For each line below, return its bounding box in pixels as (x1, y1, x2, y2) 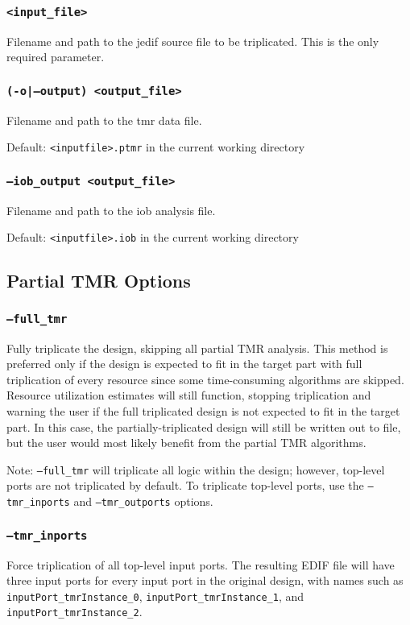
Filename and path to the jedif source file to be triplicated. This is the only (6, 32, 379, 49)
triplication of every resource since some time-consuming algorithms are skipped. (6, 370, 404, 387)
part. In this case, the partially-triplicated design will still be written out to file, (6, 418, 401, 435)
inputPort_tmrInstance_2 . (6, 603, 143, 620)
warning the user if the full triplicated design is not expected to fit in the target (6, 402, 400, 419)
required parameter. (6, 48, 105, 65)
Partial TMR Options (6, 268, 191, 293)
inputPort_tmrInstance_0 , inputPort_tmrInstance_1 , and (6, 587, 304, 604)
